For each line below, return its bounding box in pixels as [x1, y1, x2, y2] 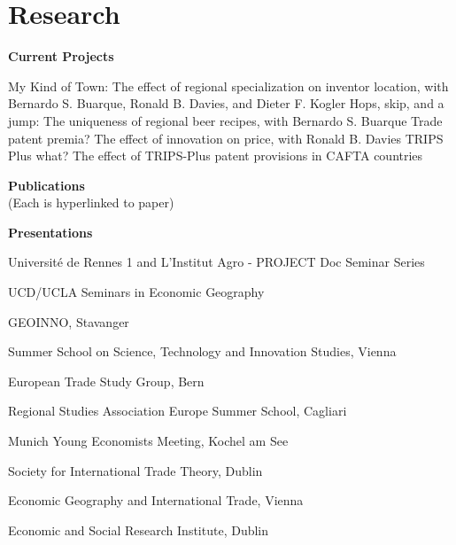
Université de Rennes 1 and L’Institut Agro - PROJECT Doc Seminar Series [8, 253, 425, 271]
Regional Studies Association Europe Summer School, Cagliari [8, 401, 347, 420]
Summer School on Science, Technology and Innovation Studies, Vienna [8, 342, 397, 361]
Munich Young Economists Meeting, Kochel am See [8, 432, 289, 450]
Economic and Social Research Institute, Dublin [8, 520, 269, 539]
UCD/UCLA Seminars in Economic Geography [8, 283, 265, 301]
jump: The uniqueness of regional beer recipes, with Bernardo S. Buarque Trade [8, 111, 443, 129]
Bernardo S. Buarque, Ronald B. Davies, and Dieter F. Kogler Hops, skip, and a [8, 94, 444, 113]
